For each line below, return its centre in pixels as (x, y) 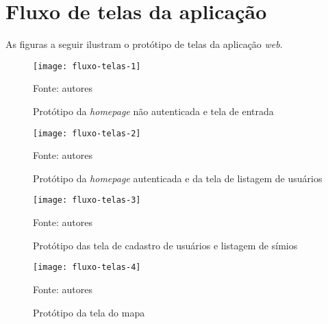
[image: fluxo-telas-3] (87, 200)
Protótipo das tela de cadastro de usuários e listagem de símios (165, 245)
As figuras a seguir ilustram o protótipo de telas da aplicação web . (144, 44)
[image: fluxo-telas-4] (87, 267)
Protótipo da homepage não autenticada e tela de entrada (153, 111)
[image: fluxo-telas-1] (87, 66)
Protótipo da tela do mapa (89, 312)
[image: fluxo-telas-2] (87, 133)
